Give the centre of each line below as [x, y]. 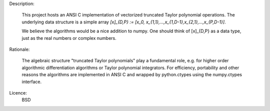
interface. [32, 82]
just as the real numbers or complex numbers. [69, 38]
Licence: [18, 93]
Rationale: [19, 49]
